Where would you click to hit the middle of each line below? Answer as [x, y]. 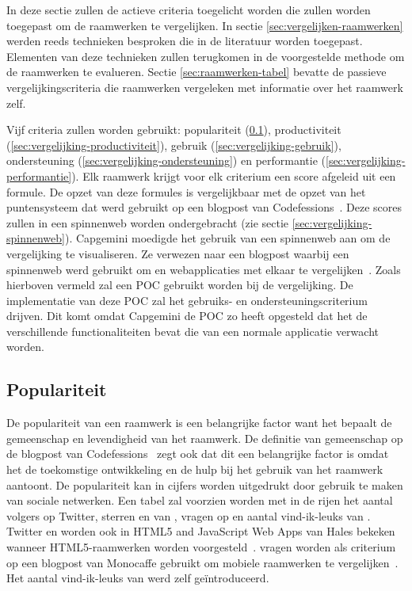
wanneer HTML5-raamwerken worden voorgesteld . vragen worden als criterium [201, 547]
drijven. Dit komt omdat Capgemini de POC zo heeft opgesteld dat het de [187, 316]
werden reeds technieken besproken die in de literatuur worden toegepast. [185, 41]
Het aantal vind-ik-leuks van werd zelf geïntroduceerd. [138, 578]
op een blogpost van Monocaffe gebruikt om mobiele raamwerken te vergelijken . [202, 562]
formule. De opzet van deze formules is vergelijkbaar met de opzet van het [186, 191]
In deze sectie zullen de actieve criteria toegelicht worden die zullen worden [189, 10]
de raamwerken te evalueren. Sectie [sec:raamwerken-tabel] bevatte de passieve [196, 72]
